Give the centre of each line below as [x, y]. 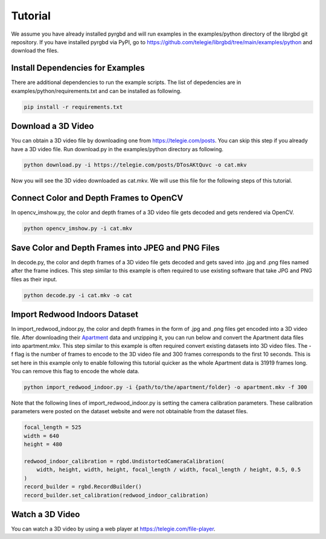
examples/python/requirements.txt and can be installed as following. [96, 91]
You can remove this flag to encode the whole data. [75, 371]
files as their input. [34, 279]
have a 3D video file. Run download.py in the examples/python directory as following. [117, 149]
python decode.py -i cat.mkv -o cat [78, 295]
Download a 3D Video [53, 126]
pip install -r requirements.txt [73, 107]
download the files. [35, 51]
